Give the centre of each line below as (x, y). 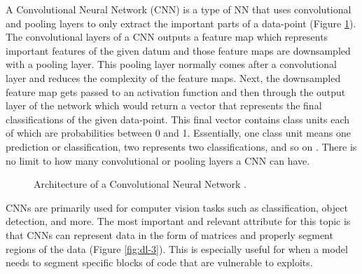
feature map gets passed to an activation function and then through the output (176, 91)
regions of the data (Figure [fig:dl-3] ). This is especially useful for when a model (177, 248)
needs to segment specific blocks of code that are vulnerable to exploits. (159, 262)
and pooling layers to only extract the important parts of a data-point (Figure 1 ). (181, 23)
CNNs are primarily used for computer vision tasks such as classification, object (177, 207)
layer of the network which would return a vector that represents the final (164, 105)
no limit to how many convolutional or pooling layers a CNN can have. (158, 160)
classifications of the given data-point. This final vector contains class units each (178, 119)
